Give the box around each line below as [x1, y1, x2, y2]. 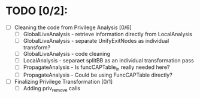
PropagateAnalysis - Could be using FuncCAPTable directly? [23, 71, 173, 78]
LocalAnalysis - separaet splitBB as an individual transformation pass [23, 57, 194, 64]
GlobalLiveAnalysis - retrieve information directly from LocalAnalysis [23, 31, 192, 37]
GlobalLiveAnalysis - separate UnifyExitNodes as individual [23, 37, 169, 45]
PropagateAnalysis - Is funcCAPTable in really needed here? [23, 64, 170, 72]
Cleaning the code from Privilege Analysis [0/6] [14, 24, 132, 31]
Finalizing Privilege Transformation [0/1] [14, 78, 113, 86]
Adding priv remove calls [23, 85, 81, 93]
